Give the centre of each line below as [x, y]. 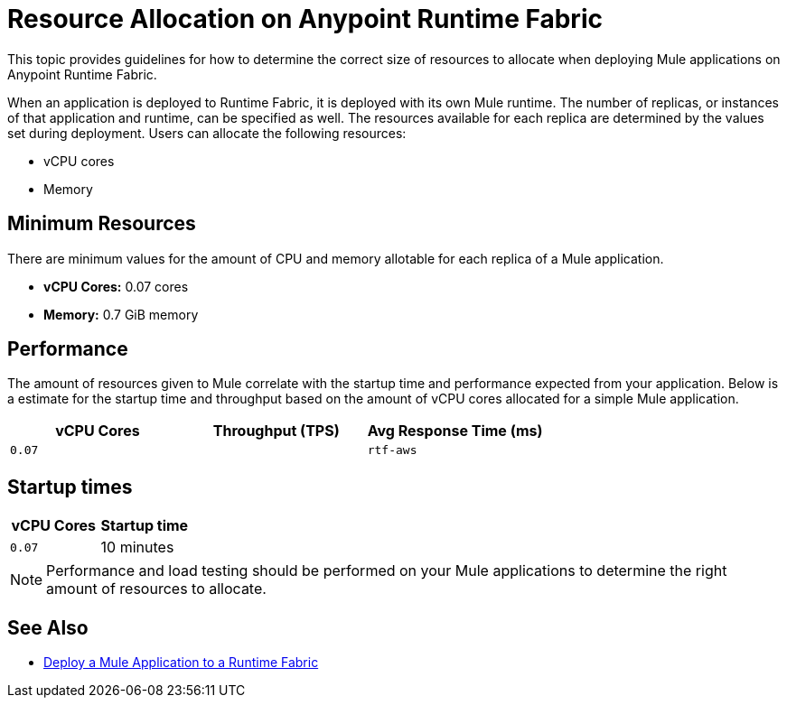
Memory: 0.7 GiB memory [121, 314]
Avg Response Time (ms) [455, 431]
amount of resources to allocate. [156, 589]
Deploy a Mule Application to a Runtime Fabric [181, 663]
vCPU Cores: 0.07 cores [116, 286]
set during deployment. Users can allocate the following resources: [207, 133]
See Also [48, 627]
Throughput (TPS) [276, 431]
